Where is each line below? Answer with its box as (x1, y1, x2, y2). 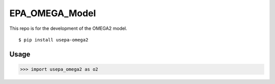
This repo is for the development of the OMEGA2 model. (9, 25, 127, 31)
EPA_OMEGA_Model (9, 8, 96, 19)
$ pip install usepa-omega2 (18, 37, 89, 43)
